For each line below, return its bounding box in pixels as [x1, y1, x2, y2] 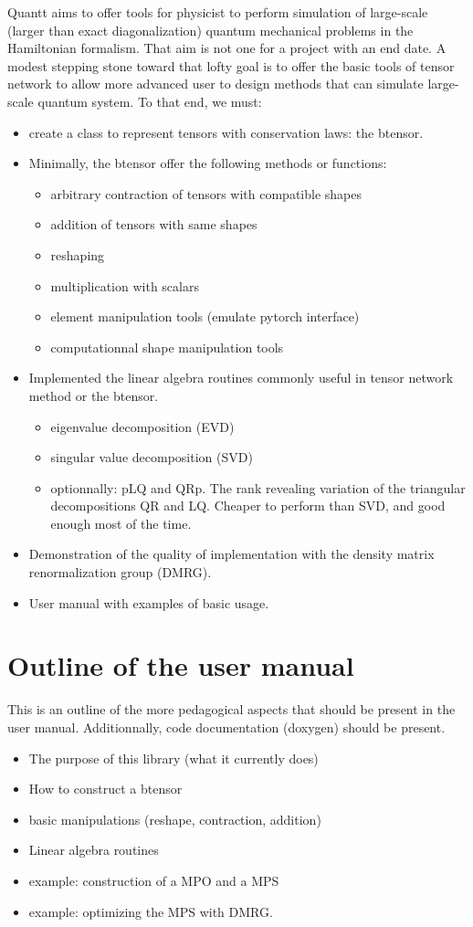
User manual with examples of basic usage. [28, 593, 269, 612]
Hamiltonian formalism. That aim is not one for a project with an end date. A [7, 38, 447, 58]
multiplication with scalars [50, 276, 199, 295]
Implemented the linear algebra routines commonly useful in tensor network [28, 368, 454, 387]
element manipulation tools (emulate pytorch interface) [50, 307, 360, 326]
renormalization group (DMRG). [28, 563, 212, 582]
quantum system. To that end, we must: [37, 91, 262, 111]
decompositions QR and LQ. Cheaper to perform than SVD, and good [50, 496, 446, 515]
